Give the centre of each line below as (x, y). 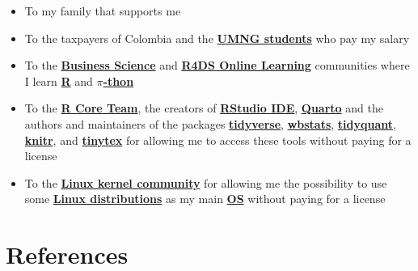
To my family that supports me (103, 11)
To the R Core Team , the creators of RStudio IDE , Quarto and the (204, 108)
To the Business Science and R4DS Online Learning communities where (217, 65)
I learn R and (59, 80)
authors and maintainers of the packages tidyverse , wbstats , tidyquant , (210, 123)
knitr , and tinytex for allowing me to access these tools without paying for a (218, 140)
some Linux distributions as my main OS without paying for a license (205, 199)
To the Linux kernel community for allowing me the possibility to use (206, 182)
